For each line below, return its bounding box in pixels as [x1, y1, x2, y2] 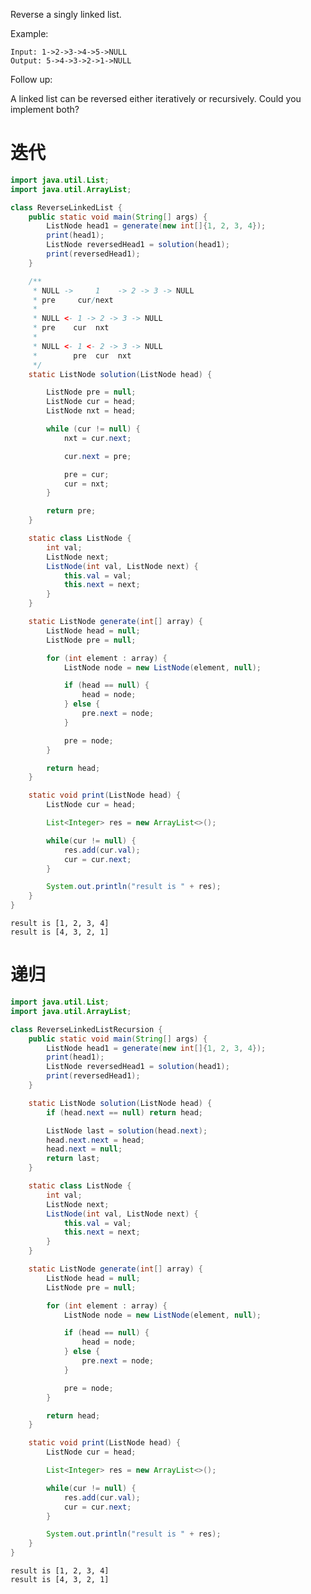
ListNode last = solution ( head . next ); [46, 1125, 208, 1136]
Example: [10, 28, 49, 39]
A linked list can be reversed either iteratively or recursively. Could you [10, 93, 302, 104]
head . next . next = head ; [46, 1135, 145, 1145]
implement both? [10, 104, 80, 115]
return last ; [46, 1154, 101, 1164]
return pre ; [46, 506, 97, 516]
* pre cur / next [32, 295, 114, 305]
